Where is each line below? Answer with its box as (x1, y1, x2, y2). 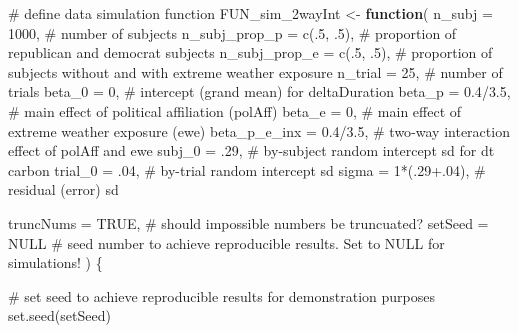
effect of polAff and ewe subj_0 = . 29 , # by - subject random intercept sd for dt (8, 140, 495, 161)
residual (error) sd (8, 179, 119, 200)
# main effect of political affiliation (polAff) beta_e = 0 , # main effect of (8, 100, 462, 121)
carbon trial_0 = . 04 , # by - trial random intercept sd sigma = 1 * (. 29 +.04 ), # (8, 159, 486, 180)
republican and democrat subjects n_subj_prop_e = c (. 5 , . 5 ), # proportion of (8, 42, 493, 63)
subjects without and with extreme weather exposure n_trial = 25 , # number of (8, 61, 503, 82)
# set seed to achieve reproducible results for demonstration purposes (8, 285, 435, 306)
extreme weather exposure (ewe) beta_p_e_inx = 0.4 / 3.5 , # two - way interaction (8, 120, 510, 141)
